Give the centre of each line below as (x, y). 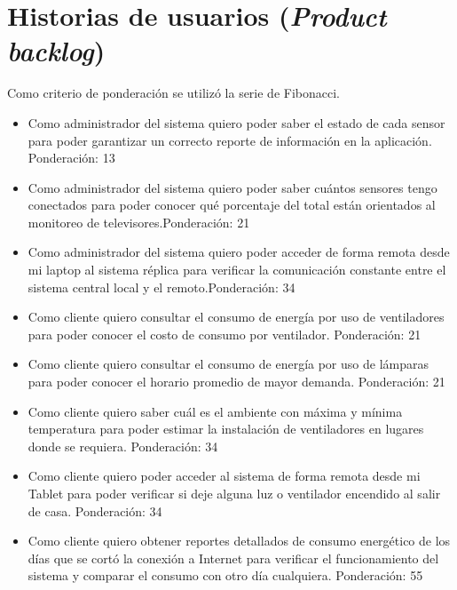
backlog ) (56, 51)
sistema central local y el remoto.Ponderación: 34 (162, 287)
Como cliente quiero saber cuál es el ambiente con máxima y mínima (215, 411)
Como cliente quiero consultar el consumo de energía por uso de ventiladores (236, 317)
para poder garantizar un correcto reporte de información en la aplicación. (230, 140)
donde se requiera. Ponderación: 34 (123, 446)
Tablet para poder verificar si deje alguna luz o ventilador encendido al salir (234, 493)
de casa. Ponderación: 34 (95, 510)
